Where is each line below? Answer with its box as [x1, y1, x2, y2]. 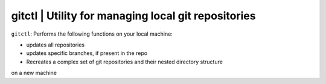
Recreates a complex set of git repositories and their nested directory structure [26, 58, 223, 65]
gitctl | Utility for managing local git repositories [11, 9, 256, 22]
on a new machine [11, 69, 57, 77]
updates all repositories [26, 41, 85, 48]
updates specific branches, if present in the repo [26, 50, 148, 57]
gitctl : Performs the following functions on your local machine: [11, 30, 173, 37]
